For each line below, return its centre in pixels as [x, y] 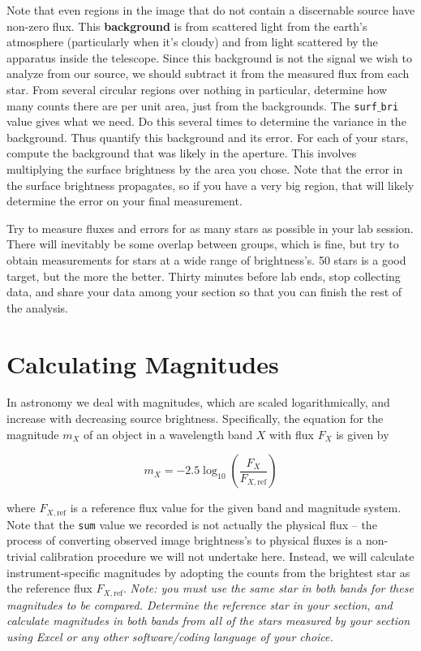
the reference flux [49, 588]
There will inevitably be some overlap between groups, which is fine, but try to [203, 244]
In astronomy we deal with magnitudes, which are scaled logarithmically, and [198, 402]
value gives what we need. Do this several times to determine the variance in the [206, 121]
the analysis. [37, 307]
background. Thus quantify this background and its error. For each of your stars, [208, 137]
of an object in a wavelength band [168, 434]
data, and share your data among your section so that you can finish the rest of [204, 292]
